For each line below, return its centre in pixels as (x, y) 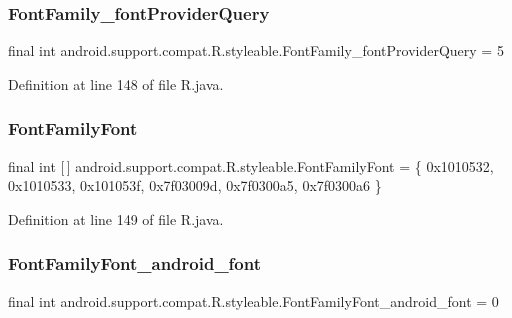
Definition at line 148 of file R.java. (116, 83)
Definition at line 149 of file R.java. (116, 218)
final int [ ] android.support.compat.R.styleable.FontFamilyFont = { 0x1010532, (251, 165)
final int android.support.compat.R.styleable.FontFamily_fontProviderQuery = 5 (256, 50)
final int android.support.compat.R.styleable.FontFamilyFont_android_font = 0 (253, 300)
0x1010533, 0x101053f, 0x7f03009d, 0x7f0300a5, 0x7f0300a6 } (195, 185)
